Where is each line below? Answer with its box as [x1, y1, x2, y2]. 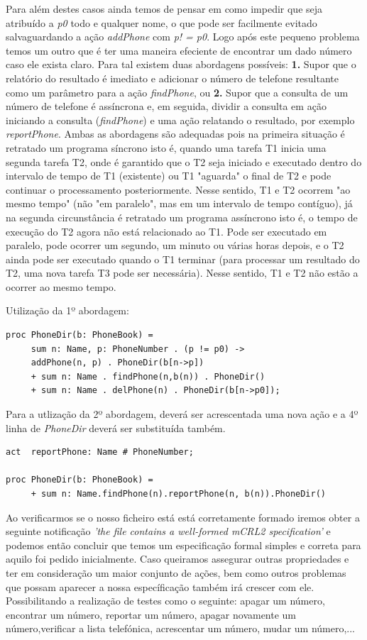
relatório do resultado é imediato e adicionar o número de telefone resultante [6, 70, 339, 85]
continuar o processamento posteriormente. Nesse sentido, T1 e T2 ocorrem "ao [6, 182, 351, 197]
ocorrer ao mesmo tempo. [6, 279, 116, 294]
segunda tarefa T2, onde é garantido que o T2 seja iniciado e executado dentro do [6, 154, 362, 169]
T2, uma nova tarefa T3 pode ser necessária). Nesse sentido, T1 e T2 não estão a [6, 265, 358, 280]
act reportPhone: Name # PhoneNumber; [6, 447, 194, 458]
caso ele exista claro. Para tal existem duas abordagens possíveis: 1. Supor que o [6, 57, 356, 72]
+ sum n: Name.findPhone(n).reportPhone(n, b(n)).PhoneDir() [31, 489, 327, 499]
